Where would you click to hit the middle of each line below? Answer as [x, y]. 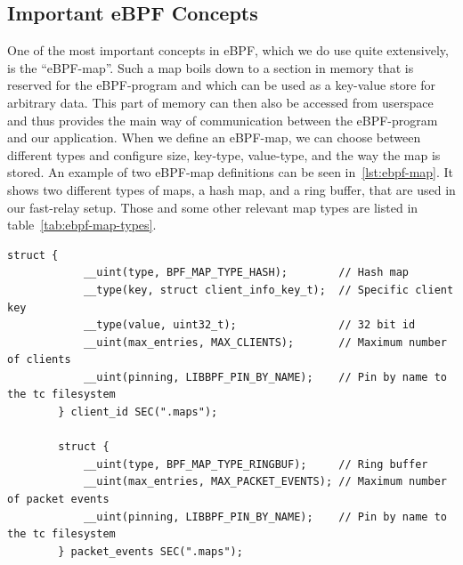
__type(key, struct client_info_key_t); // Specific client [268, 290]
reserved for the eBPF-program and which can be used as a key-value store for [222, 85]
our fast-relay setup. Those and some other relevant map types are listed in [213, 207]
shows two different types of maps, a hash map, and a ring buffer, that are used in [231, 189]
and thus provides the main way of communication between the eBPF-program [223, 120]
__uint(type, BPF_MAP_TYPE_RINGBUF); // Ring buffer [256, 464]
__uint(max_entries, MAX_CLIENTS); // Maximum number [265, 342]
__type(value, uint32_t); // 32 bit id [249, 325]
